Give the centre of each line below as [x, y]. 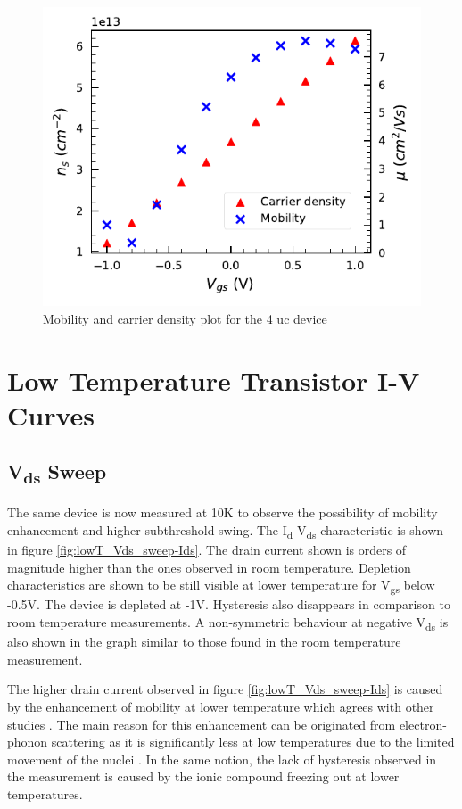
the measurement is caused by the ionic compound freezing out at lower [203, 776]
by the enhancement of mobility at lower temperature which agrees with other [221, 706]
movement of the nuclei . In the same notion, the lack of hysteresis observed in [222, 759]
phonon [28, 742]
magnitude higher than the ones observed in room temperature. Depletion [209, 567]
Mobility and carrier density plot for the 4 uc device [185, 318]
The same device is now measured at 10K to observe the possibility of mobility [223, 512]
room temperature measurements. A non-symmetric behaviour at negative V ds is [228, 623]
